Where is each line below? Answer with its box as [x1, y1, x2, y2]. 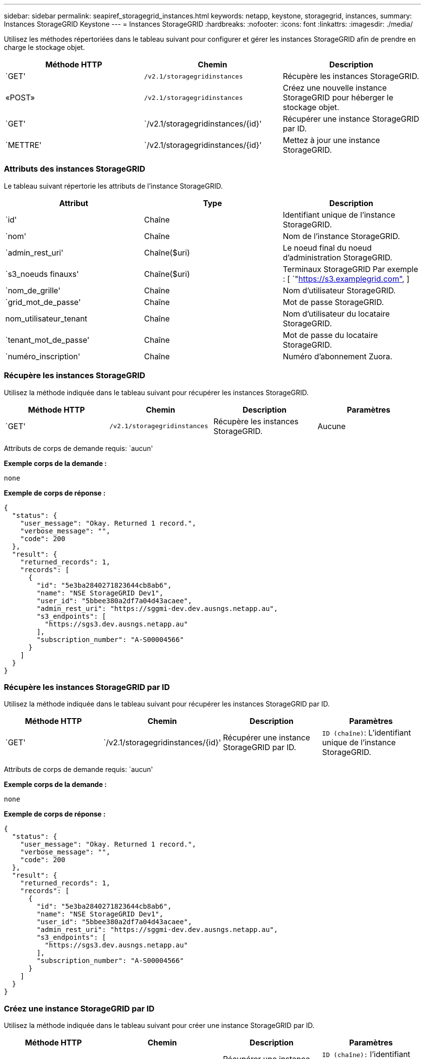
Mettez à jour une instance [282, 135, 380, 145]
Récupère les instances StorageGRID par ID [4, 682, 170, 692]
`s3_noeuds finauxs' [5, 269, 79, 279]
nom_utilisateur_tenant [5, 313, 87, 323]
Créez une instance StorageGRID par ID [4, 1003, 155, 1013]
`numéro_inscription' [5, 351, 81, 361]
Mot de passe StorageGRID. [282, 297, 384, 307]
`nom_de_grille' [5, 285, 61, 295]
